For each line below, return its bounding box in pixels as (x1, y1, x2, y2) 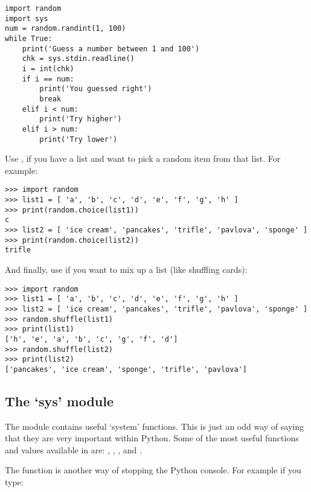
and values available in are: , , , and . (5, 443, 142, 456)
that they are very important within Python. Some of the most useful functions (5, 432, 299, 444)
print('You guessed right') (39, 85, 152, 94)
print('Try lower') (39, 135, 118, 144)
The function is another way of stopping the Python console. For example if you (5, 464, 301, 476)
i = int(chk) (22, 64, 74, 73)
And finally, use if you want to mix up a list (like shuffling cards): (5, 263, 248, 275)
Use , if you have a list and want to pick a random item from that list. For (5, 152, 281, 165)
